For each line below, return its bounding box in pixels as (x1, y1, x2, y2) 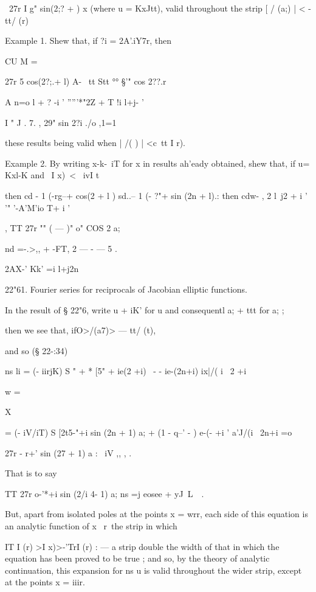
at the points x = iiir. (5, 576, 85, 588)
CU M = (5, 54, 38, 67)
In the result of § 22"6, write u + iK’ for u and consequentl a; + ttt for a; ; (5, 303, 284, 316)
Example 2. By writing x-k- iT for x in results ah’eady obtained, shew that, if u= (5, 156, 310, 169)
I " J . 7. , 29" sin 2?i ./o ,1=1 (5, 116, 117, 128)
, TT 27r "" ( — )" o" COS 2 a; (5, 221, 120, 234)
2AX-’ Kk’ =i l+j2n (5, 262, 79, 275)
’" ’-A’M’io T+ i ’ (5, 201, 70, 214)
